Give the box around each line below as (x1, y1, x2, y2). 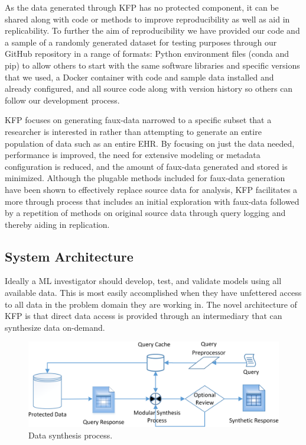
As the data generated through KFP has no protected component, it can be (5, 1, 279, 13)
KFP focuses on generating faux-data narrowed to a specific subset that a (5, 114, 272, 126)
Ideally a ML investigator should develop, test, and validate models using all (5, 275, 282, 287)
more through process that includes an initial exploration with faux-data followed (5, 195, 300, 207)
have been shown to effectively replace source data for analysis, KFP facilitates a (5, 183, 298, 195)
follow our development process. (5, 93, 120, 106)
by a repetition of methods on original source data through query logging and (5, 207, 286, 219)
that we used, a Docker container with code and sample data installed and (5, 70, 274, 83)
